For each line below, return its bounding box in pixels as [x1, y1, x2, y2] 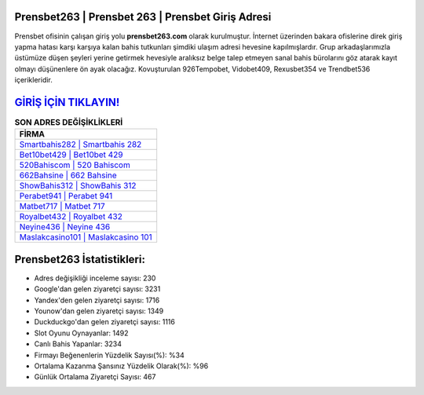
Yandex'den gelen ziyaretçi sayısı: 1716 [34, 295, 160, 305]
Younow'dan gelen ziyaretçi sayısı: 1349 [34, 306, 164, 316]
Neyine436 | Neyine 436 [19, 221, 111, 232]
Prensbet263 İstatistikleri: [14, 252, 145, 266]
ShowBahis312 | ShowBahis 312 [19, 181, 137, 192]
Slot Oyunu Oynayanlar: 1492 [34, 328, 129, 338]
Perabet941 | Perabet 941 [19, 191, 113, 202]
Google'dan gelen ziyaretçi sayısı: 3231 [34, 284, 161, 294]
